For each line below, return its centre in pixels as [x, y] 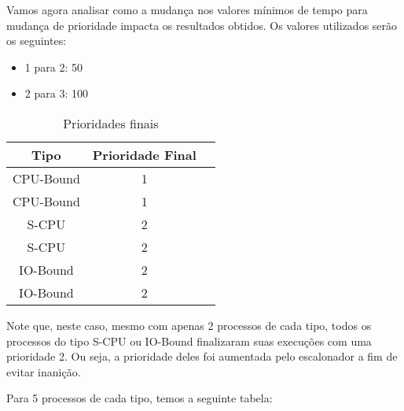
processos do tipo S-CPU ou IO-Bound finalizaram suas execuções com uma [189, 341]
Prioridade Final [144, 154]
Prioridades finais [111, 123]
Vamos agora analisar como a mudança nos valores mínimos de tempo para [187, 9]
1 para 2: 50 [53, 67]
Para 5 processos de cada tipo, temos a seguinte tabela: [140, 398]
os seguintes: [37, 41]
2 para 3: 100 [56, 93]
